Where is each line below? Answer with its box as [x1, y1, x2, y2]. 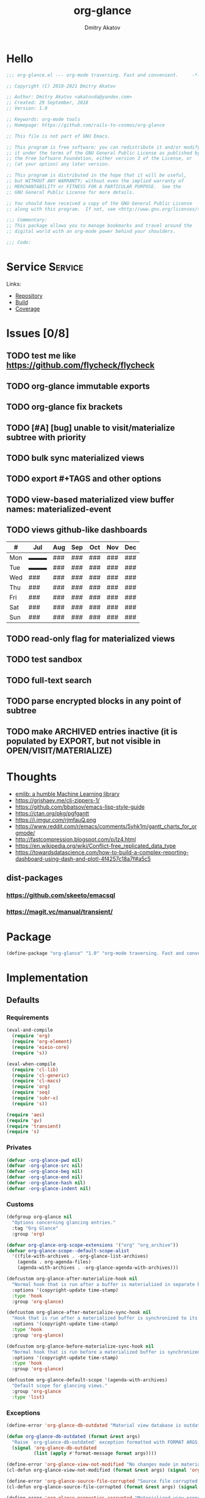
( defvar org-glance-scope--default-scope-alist [6, 1247, 130, 1254]
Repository [15, 292, 43, 299]
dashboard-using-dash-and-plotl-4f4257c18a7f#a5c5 [15, 855, 151, 862]
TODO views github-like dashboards [6, 525, 148, 535]
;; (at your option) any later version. [6, 161, 111, 167]
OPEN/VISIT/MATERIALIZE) [6, 745, 113, 755]
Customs [6, 1200, 34, 1208]
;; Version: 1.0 [6, 105, 48, 112]
